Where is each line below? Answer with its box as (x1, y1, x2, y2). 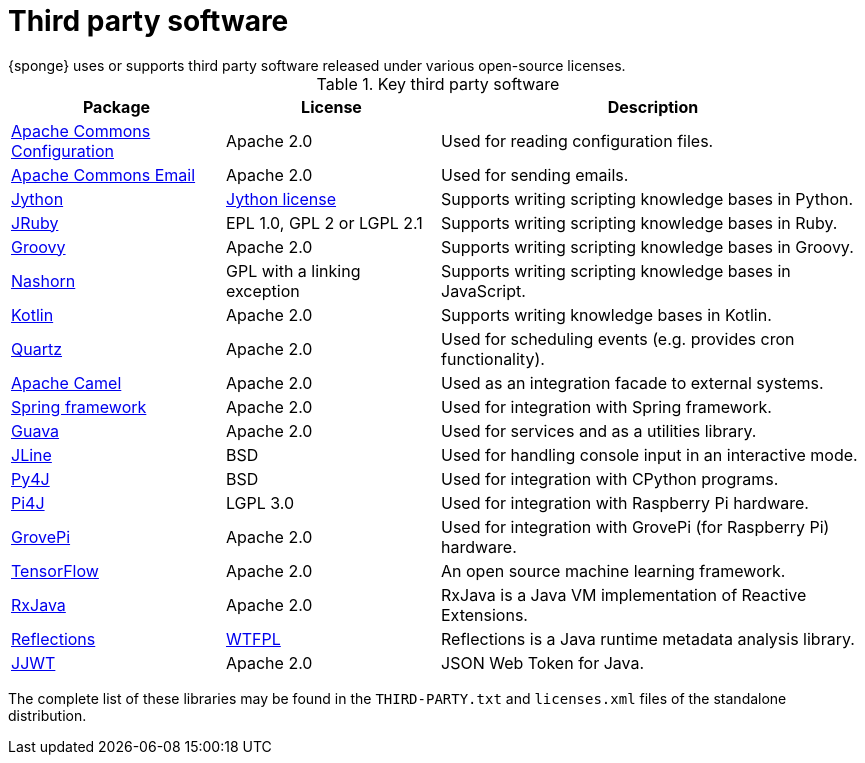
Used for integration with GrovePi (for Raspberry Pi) (441, 516, 830, 537)
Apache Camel (11, 372, 122, 393)
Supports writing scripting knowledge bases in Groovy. (441, 236, 854, 257)
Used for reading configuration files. (441, 130, 714, 151)
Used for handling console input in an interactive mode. (441, 444, 858, 465)
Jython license (226, 188, 337, 209)
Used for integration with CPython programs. (441, 468, 779, 489)
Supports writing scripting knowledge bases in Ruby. (441, 212, 838, 233)
